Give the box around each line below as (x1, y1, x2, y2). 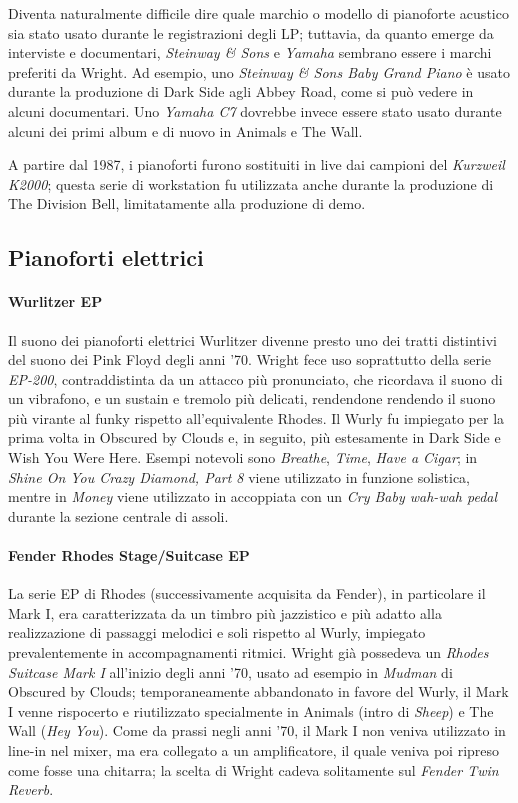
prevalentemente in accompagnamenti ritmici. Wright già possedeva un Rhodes (8, 642, 489, 663)
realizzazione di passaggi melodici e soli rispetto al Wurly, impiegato (8, 622, 426, 643)
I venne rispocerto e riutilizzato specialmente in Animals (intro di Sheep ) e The (8, 700, 494, 721)
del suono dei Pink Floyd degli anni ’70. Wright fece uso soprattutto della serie (8, 349, 492, 370)
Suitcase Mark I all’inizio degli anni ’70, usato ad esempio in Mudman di (8, 661, 453, 682)
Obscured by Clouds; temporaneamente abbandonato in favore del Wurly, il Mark (8, 681, 509, 702)
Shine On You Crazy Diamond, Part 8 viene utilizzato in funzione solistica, (8, 466, 471, 487)
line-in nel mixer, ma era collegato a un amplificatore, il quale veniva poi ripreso (8, 740, 500, 760)
